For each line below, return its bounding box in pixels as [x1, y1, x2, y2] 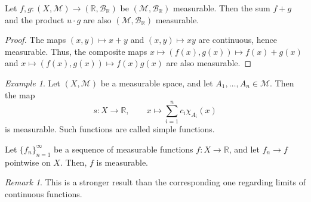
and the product [5, 13, 64, 26]
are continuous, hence [198, 33, 278, 46]
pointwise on [5, 156, 51, 168]
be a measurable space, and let [100, 76, 213, 89]
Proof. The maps [5, 33, 66, 46]
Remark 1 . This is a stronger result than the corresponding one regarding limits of [5, 176, 306, 188]
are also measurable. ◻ [166, 57, 252, 69]
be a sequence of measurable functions [54, 142, 193, 155]
